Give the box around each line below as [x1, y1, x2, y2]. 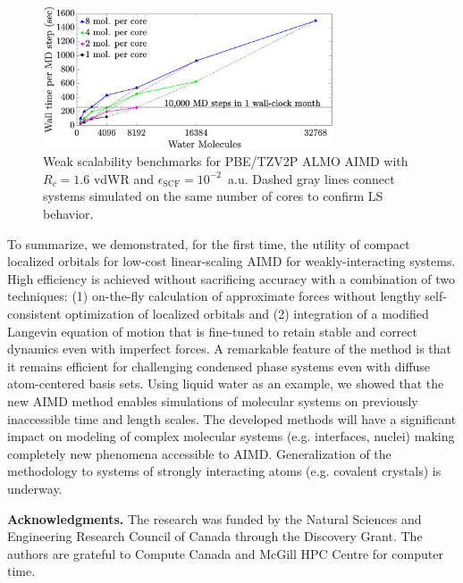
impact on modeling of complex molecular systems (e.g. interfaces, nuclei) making [7, 427, 455, 446]
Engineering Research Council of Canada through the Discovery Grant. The [7, 527, 423, 546]
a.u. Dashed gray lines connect [228, 169, 395, 187]
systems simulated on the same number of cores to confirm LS [43, 187, 383, 205]
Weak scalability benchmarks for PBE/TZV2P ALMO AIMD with [43, 152, 408, 171]
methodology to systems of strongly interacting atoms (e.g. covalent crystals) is [7, 462, 442, 480]
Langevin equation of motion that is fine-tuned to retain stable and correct [7, 321, 417, 340]
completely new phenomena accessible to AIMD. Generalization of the [7, 444, 391, 462]
